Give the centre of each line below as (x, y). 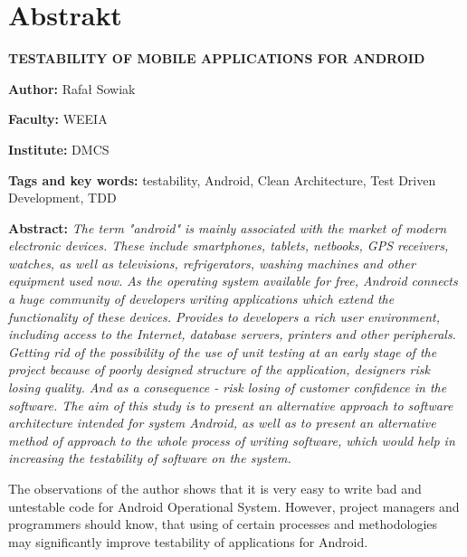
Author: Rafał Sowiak (72, 88)
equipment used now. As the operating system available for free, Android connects (233, 281)
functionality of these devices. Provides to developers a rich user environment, (224, 316)
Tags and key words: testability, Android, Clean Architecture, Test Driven (222, 179)
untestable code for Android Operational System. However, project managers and (234, 506)
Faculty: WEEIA (58, 119)
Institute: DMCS (59, 149)
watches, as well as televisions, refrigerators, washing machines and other (212, 263)
